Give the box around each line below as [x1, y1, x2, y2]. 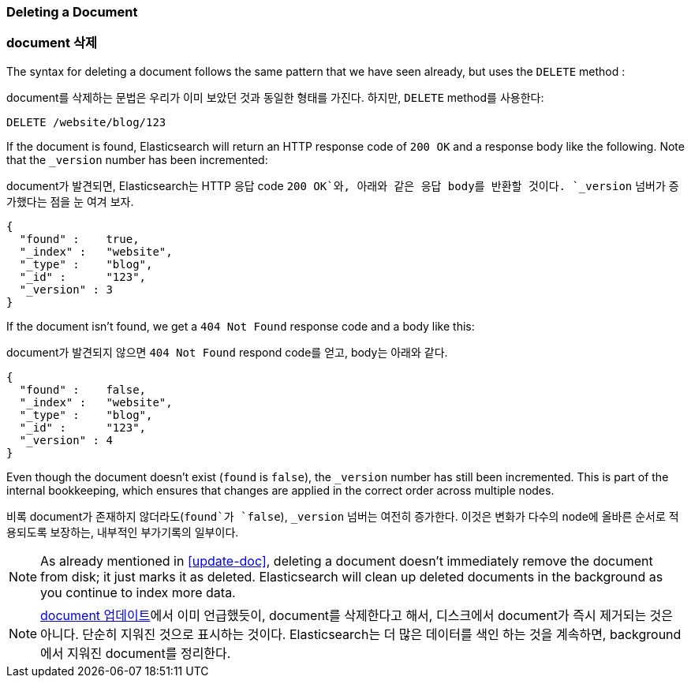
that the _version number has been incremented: [6, 152, 268, 166]
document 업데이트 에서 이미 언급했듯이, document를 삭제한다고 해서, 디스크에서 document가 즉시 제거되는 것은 [40, 607, 674, 623]
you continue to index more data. [40, 584, 236, 600]
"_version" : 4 [19, 433, 113, 447]
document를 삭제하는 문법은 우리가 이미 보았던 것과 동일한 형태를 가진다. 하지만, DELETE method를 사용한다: [6, 90, 544, 104]
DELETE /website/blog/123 [6, 115, 166, 129]
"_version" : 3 [19, 282, 113, 296]
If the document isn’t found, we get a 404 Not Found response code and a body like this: [6, 319, 475, 333]
